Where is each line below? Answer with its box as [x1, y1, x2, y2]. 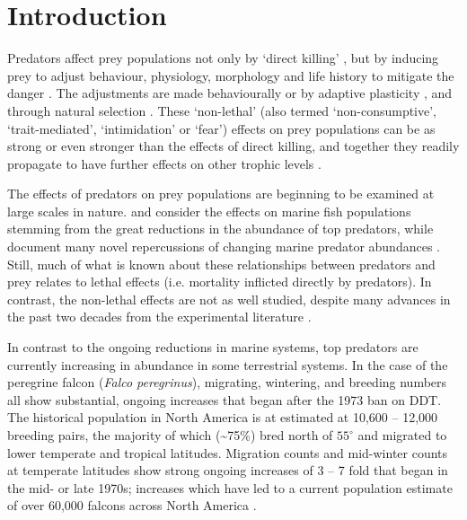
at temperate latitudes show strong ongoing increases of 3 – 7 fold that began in [7, 461, 448, 480]
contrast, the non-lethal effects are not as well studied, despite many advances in [7, 289, 451, 308]
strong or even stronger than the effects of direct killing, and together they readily [7, 137, 460, 155]
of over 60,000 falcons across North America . [7, 496, 257, 515]
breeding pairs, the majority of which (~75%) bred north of [7, 426, 333, 444]
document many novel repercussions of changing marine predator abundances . [7, 237, 440, 256]
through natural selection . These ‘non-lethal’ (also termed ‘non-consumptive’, [7, 101, 437, 119]
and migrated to [357, 426, 447, 444]
